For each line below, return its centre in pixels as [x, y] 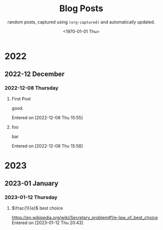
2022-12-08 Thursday [32, 88]
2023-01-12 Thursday [31, 197]
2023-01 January [32, 183]
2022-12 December [35, 74]
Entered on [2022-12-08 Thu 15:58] [47, 146]
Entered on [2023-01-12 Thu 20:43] [47, 223]
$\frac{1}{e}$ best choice [37, 208]
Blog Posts [81, 9]
